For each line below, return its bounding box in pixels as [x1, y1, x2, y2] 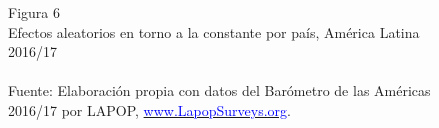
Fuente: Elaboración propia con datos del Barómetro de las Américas [8, 80, 431, 101]
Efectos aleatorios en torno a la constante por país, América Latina [8, 21, 420, 42]
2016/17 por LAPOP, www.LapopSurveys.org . [8, 99, 291, 120]
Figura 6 [8, 2, 60, 22]
